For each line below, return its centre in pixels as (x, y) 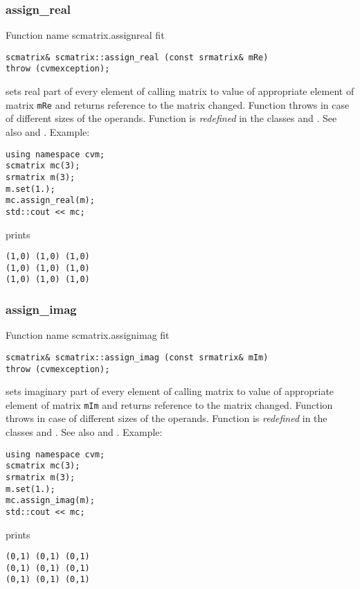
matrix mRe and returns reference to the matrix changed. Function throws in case (178, 104)
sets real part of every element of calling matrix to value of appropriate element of (180, 91)
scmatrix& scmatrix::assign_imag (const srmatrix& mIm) (137, 357)
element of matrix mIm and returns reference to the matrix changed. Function (169, 404)
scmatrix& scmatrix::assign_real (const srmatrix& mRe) (137, 57)
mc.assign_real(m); (50, 201)
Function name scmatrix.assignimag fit (88, 335)
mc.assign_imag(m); (50, 501)
